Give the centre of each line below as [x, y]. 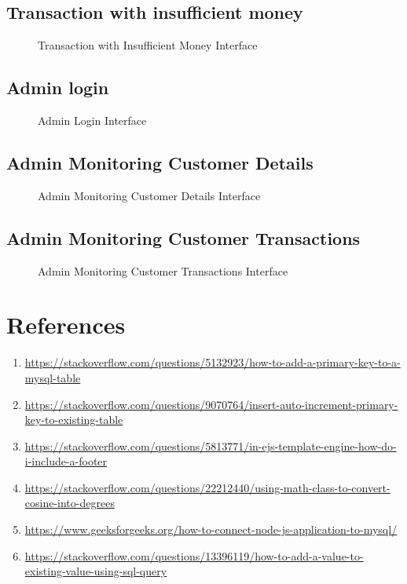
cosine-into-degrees [70, 503]
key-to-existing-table [74, 420]
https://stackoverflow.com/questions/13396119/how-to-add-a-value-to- [194, 555]
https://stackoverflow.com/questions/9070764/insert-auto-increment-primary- [211, 404]
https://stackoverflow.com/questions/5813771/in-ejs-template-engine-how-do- [211, 445]
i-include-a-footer [66, 461]
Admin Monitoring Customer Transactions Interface [163, 270]
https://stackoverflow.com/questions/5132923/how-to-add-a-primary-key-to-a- [213, 362]
